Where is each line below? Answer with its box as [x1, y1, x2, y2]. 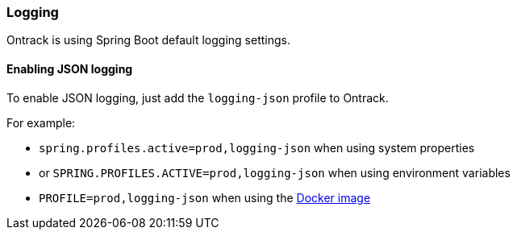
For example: [6, 115, 76, 130]
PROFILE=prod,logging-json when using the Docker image [39, 190, 371, 205]
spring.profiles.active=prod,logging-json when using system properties [39, 140, 475, 155]
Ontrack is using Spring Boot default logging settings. [6, 33, 290, 48]
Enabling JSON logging [6, 61, 133, 76]
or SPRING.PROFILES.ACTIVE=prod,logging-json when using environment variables [39, 165, 511, 180]
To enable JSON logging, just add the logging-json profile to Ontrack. [6, 90, 389, 105]
